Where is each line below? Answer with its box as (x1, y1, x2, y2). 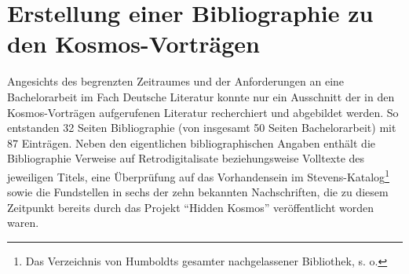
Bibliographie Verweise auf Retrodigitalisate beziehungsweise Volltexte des (7, 150, 365, 166)
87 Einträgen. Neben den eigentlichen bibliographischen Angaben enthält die (7, 134, 376, 151)
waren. (7, 214, 39, 231)
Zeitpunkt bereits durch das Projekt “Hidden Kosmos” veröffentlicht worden (7, 199, 374, 215)
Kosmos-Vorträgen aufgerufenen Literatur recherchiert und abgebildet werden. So (7, 104, 399, 120)
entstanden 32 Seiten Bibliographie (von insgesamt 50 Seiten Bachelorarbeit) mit (7, 119, 396, 136)
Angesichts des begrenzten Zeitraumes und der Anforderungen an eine (7, 73, 345, 90)
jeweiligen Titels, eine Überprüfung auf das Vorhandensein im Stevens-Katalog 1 (7, 166, 389, 184)
